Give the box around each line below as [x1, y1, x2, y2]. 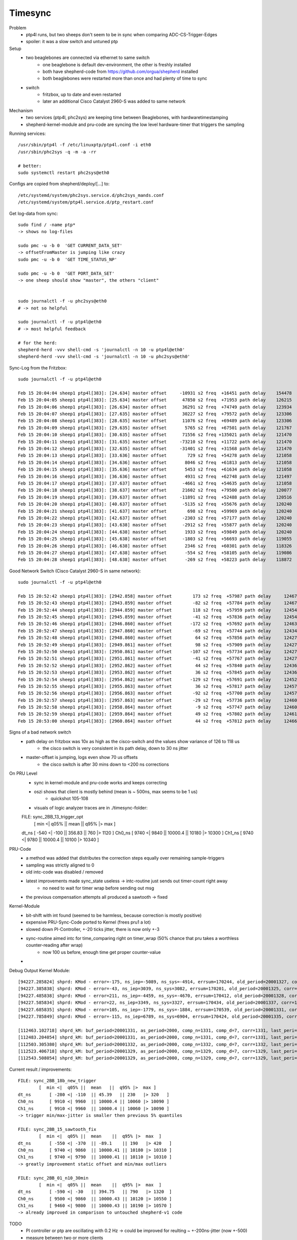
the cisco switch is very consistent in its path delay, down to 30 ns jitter [43, 745, 188, 751]
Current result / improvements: [9, 1066, 72, 1072]
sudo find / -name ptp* [18, 222, 76, 228]
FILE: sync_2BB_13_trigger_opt [21, 814, 84, 820]
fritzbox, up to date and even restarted [43, 92, 121, 98]
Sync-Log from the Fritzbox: [9, 365, 67, 371]
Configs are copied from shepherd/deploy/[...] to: [9, 181, 110, 187]
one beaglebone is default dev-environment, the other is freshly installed [43, 62, 191, 67]
